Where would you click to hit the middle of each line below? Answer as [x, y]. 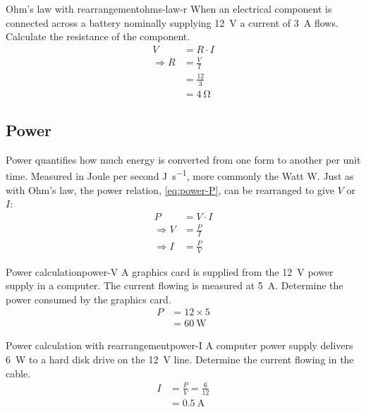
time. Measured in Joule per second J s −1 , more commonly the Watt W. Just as [180, 175]
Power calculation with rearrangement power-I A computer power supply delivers [179, 345]
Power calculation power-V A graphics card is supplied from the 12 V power [170, 271]
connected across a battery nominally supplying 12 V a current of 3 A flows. [172, 22]
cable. [18, 373]
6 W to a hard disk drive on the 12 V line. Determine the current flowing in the [180, 359]
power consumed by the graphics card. [89, 299]
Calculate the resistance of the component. [98, 36]
